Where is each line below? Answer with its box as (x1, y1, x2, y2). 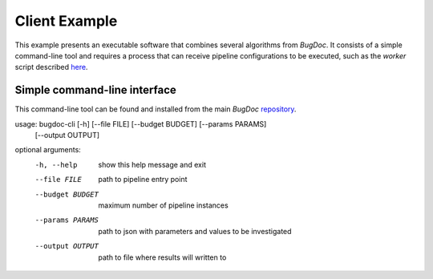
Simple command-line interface (14, 83, 176, 97)
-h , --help (34, 160, 78, 169)
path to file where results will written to (98, 253, 227, 262)
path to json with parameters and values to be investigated (98, 226, 292, 236)
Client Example (14, 12, 118, 30)
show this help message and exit (98, 160, 206, 169)
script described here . (14, 63, 88, 72)
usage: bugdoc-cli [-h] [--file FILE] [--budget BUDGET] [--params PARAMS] (14, 119, 267, 128)
